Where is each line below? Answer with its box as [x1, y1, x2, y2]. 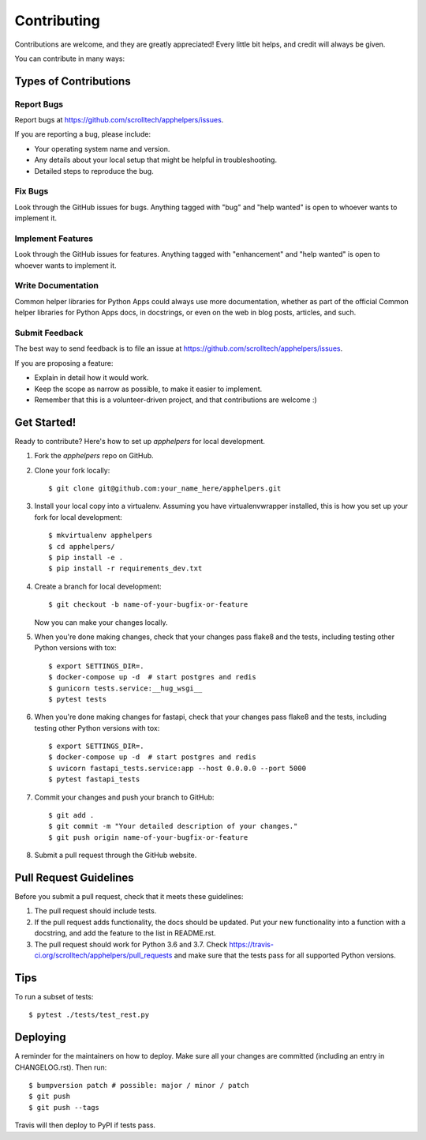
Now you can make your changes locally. [34, 617, 168, 627]
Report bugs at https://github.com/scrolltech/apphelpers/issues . [14, 115, 224, 125]
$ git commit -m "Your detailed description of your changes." [48, 822, 298, 831]
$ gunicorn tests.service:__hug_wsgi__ [48, 683, 203, 693]
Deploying [14, 1031, 66, 1044]
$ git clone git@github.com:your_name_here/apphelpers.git [48, 484, 282, 493]
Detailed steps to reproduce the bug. [34, 166, 154, 175]
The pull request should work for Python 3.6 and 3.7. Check [34, 939, 228, 949]
